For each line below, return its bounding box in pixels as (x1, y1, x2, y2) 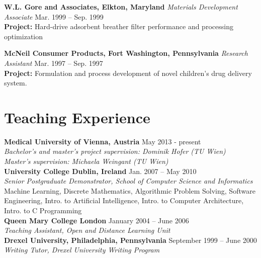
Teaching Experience (4, 107, 150, 127)
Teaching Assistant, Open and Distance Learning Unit (4, 225, 170, 235)
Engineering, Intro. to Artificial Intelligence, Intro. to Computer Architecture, (4, 195, 244, 206)
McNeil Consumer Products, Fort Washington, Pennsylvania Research (4, 48, 248, 58)
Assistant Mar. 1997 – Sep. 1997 (4, 57, 103, 68)
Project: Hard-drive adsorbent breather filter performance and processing (4, 21, 233, 32)
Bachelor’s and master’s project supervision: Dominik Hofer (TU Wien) (4, 146, 226, 156)
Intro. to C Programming (4, 205, 82, 216)
